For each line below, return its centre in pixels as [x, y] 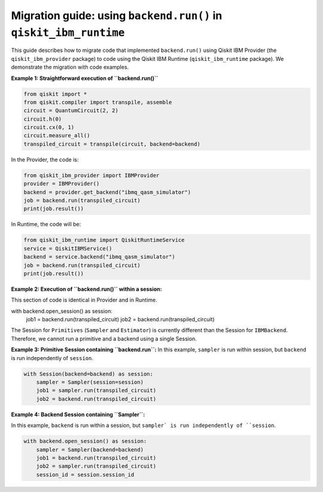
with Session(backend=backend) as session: [89, 374]
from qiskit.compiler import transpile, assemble [98, 102]
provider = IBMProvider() [62, 184]
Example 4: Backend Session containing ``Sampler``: [78, 414]
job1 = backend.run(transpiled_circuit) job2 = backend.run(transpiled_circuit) [120, 319]
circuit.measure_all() [57, 136]
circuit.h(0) [43, 119]
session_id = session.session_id [85, 474]
